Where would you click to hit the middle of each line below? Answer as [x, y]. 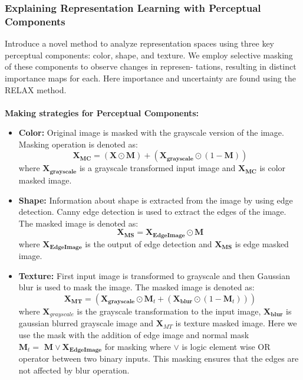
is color [273, 168]
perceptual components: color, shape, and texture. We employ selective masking [149, 55]
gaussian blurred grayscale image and [86, 323]
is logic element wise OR [226, 346]
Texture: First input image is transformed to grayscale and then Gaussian [154, 275]
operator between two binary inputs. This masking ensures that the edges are [159, 358]
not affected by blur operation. [74, 370]
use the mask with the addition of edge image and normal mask [134, 335]
